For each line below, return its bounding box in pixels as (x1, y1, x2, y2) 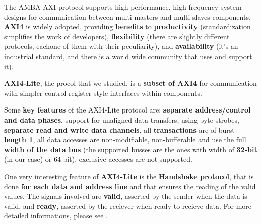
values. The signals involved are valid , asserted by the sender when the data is (4, 191, 247, 201)
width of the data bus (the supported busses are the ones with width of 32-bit (4, 144, 257, 154)
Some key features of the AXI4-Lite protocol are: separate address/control (4, 104, 251, 115)
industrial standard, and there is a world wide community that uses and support (4, 50, 252, 61)
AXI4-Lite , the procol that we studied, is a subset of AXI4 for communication (4, 78, 257, 88)
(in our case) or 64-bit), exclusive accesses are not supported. (4, 154, 192, 164)
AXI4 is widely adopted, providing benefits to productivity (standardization (4, 21, 251, 32)
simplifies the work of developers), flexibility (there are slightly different (4, 31, 230, 41)
